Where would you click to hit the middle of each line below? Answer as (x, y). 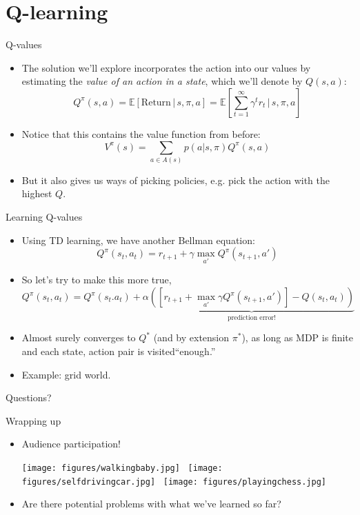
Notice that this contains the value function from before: (141, 133)
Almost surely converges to (79, 337)
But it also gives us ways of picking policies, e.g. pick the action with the (176, 180)
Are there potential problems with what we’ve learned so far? (151, 504)
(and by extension (191, 337)
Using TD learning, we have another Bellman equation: (138, 240)
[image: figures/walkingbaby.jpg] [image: (122, 468)
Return (156, 102)
